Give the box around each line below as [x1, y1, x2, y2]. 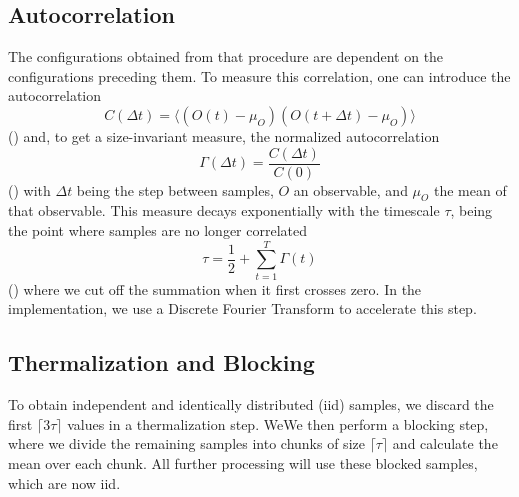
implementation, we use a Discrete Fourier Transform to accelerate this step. [8, 298, 477, 319]
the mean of [433, 179, 507, 200]
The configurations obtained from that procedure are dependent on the [8, 46, 444, 67]
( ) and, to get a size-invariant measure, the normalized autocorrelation [8, 125, 440, 146]
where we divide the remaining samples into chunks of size [8, 433, 365, 454]
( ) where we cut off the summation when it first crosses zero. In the [8, 278, 422, 299]
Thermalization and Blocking [8, 347, 315, 378]
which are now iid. [8, 472, 121, 493]
